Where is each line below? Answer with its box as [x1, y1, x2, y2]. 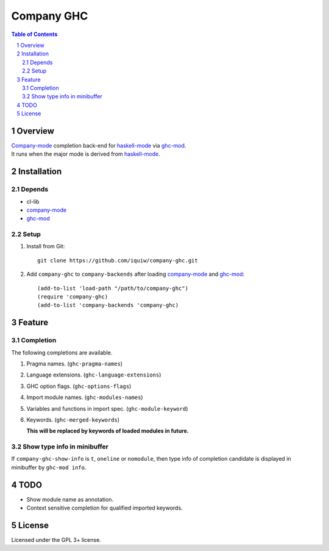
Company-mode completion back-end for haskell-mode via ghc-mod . [11, 142, 186, 149]
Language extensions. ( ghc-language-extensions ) [26, 371, 161, 378]
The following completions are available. [11, 348, 113, 356]
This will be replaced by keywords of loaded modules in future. [26, 427, 189, 434]
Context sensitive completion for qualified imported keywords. [26, 504, 183, 512]
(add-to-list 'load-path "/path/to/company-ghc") [37, 284, 189, 292]
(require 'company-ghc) [37, 294, 108, 300]
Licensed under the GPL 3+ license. [11, 536, 102, 544]
